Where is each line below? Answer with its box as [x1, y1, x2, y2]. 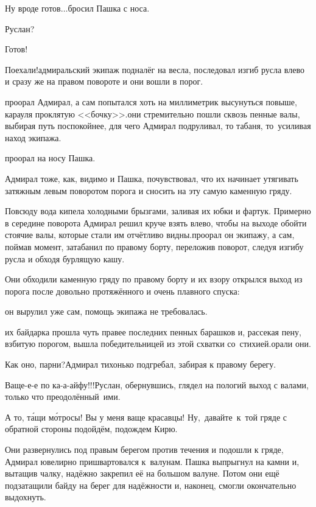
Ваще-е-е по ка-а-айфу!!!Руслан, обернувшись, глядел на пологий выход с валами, [5, 378, 309, 391]
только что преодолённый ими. [5, 390, 121, 403]
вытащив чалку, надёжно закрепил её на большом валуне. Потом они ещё [5, 467, 279, 480]
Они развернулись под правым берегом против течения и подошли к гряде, [5, 443, 284, 456]
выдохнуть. [5, 491, 46, 503]
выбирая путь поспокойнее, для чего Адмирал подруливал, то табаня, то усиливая [5, 119, 311, 132]
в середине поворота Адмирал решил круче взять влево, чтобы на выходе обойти [5, 216, 307, 229]
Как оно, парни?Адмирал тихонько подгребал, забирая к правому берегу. [5, 358, 276, 371]
